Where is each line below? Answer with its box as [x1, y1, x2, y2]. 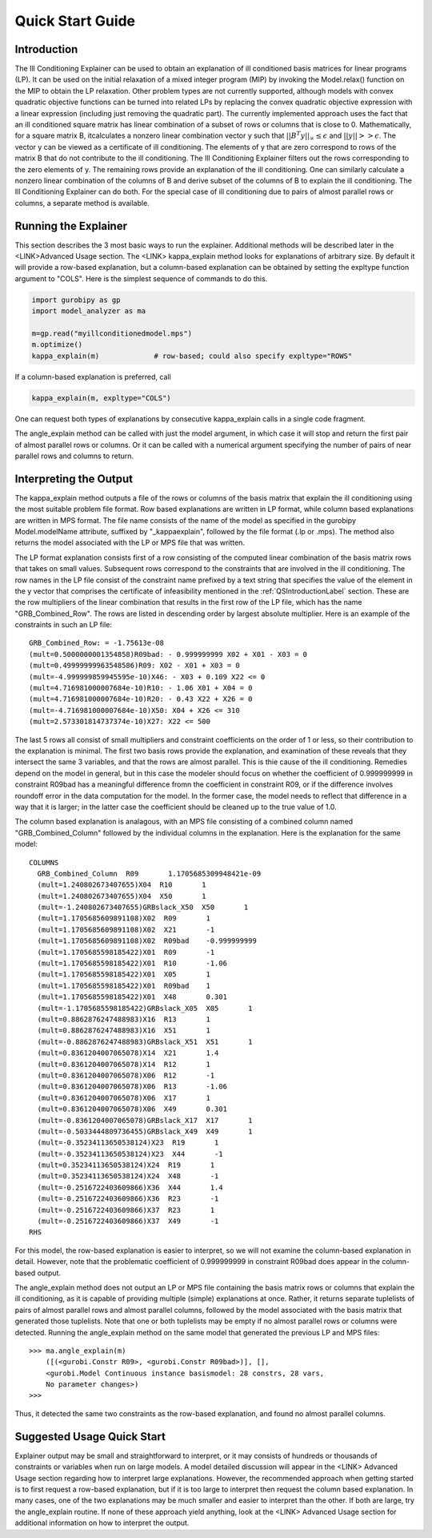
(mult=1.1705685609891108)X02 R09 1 [37, 914, 211, 923]
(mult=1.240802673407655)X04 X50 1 [37, 892, 207, 900]
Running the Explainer [14, 219, 128, 232]
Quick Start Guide [14, 12, 136, 30]
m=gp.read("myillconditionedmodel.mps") [31, 328, 192, 338]
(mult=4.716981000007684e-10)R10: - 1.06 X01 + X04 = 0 [29, 683, 253, 693]
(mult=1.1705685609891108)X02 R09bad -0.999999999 [37, 936, 258, 945]
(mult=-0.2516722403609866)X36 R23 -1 [37, 1194, 219, 1203]
